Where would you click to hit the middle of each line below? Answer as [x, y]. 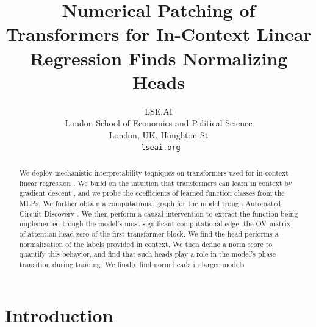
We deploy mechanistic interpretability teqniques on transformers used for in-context [154, 172]
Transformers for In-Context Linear [159, 34]
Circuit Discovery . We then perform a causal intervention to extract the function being [159, 213]
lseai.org [161, 148]
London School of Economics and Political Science [159, 123]
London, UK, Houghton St [159, 135]
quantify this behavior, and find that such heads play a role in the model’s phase [148, 254]
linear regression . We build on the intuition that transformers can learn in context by [156, 183]
